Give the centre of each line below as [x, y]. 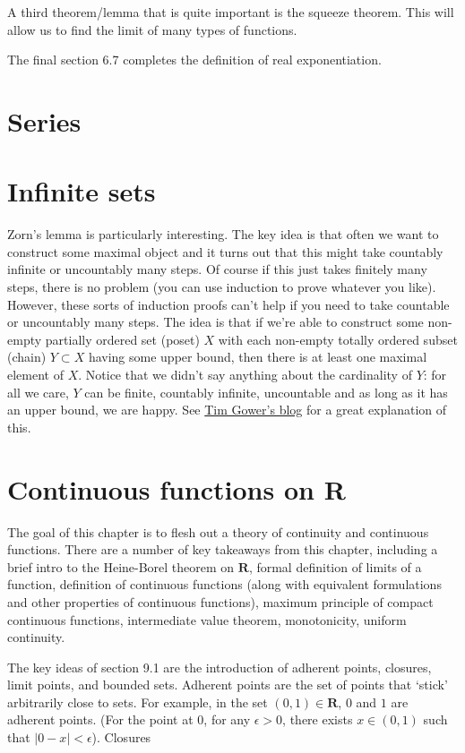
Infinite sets [82, 191]
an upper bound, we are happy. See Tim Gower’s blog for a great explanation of [227, 410]
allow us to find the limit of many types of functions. [152, 29]
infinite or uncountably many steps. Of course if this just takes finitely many [217, 269]
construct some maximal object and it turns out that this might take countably [225, 251]
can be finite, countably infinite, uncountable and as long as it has [266, 392]
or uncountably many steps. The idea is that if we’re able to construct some [215, 322]
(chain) [27, 357]
